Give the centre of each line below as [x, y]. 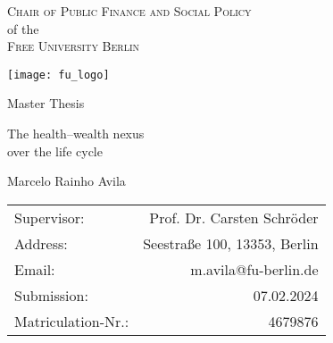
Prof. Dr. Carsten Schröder [234, 217]
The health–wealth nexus [76, 134]
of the [23, 28]
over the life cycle [55, 151]
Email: [35, 269]
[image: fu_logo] [58, 75]
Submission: [51, 295]
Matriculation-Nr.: [72, 321]
